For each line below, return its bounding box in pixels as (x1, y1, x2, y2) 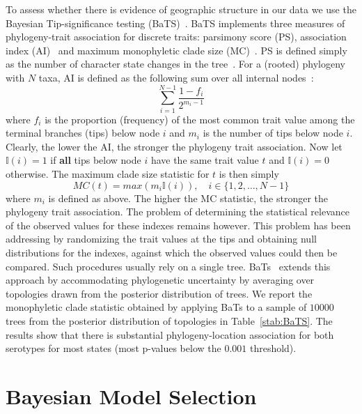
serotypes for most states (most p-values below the (6, 341, 221, 355)
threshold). (249, 341, 297, 355)
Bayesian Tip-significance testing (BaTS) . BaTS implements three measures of (6, 15, 345, 30)
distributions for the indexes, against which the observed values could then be (6, 245, 338, 260)
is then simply (219, 167, 279, 181)
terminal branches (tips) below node (6, 125, 160, 140)
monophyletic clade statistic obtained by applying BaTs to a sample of (6, 300, 307, 314)
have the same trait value (150, 153, 259, 167)
